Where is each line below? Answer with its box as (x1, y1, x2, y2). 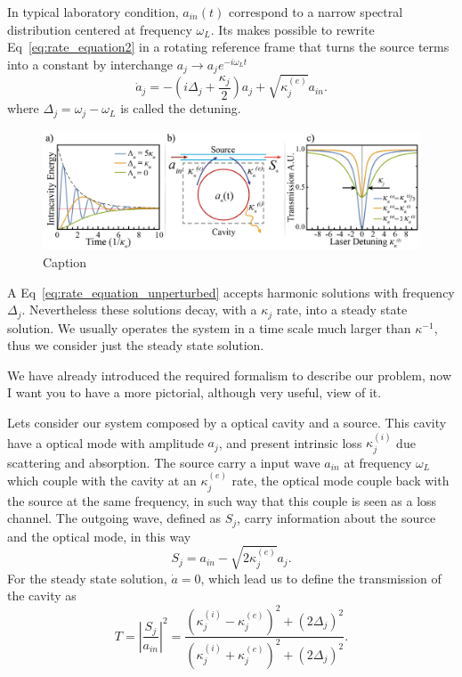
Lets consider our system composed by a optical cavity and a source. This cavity (7, 413, 447, 431)
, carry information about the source (237, 509, 436, 527)
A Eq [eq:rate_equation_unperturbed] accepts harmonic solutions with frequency (7, 282, 455, 301)
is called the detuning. (120, 99, 241, 118)
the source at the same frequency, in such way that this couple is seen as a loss (7, 491, 437, 510)
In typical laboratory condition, (7, 3, 179, 20)
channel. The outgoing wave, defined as (7, 509, 222, 527)
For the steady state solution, (7, 568, 167, 587)
